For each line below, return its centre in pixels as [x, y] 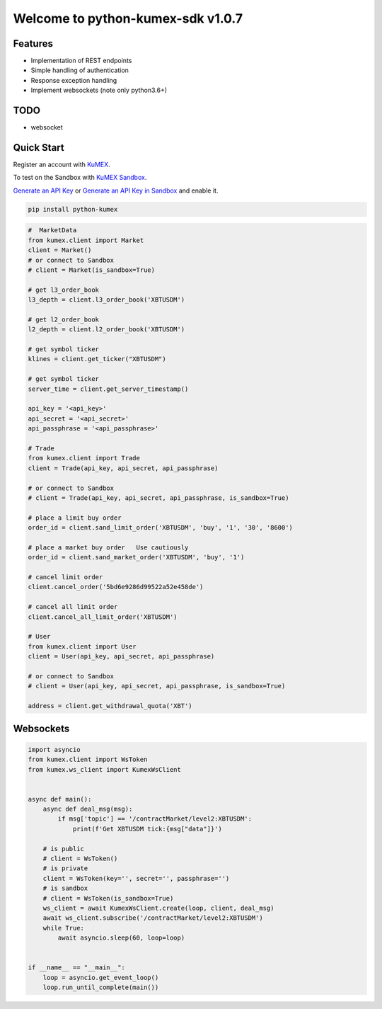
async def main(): [60, 799]
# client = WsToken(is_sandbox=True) [108, 898]
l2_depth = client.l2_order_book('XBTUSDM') [106, 330]
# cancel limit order [65, 577]
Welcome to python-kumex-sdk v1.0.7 [128, 18]
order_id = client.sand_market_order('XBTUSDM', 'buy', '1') [136, 557]
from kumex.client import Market [86, 240]
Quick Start [39, 148]
